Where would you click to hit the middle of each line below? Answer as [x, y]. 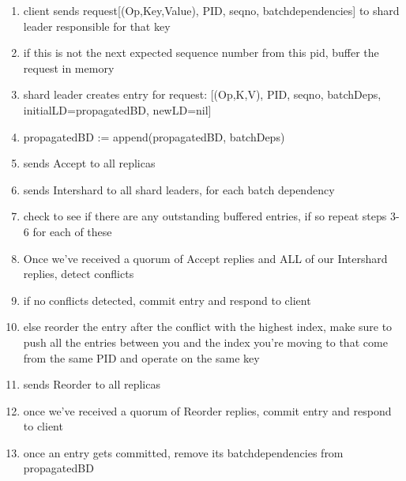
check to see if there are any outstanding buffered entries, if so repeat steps [205, 216]
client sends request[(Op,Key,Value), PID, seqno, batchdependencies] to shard [211, 10]
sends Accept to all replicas [89, 163]
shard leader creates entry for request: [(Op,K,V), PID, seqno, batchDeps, [202, 94]
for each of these [72, 231]
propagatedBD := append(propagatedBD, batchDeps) [154, 136]
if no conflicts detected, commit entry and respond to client [167, 300]
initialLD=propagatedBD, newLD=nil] [117, 109]
